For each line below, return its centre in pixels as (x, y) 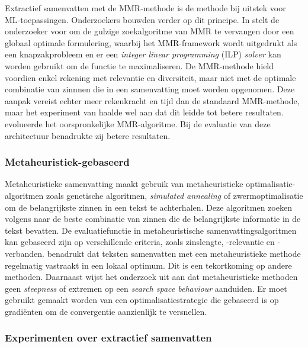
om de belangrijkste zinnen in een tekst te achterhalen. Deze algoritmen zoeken (148, 207)
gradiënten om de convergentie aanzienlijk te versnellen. (106, 311)
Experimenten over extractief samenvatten (108, 338)
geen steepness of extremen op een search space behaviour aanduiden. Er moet (146, 288)
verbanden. (25, 253)
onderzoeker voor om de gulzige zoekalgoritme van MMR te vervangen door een (150, 31)
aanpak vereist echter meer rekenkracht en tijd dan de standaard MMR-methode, (152, 100)
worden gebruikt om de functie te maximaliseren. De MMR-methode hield (139, 65)
